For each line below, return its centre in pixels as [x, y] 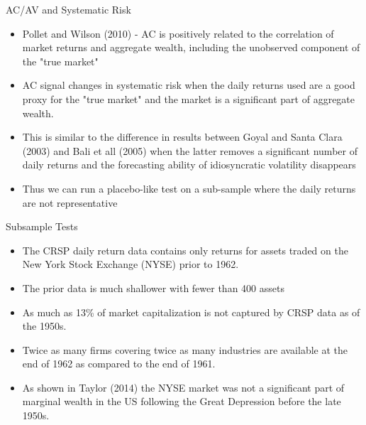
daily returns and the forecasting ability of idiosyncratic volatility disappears [189, 165]
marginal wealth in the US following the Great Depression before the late [182, 401]
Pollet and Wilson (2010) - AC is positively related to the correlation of [178, 33]
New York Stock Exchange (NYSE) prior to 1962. [131, 264]
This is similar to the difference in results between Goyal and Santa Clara [182, 137]
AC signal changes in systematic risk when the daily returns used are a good [189, 85]
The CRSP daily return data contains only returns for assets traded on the [185, 250]
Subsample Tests [42, 226]
